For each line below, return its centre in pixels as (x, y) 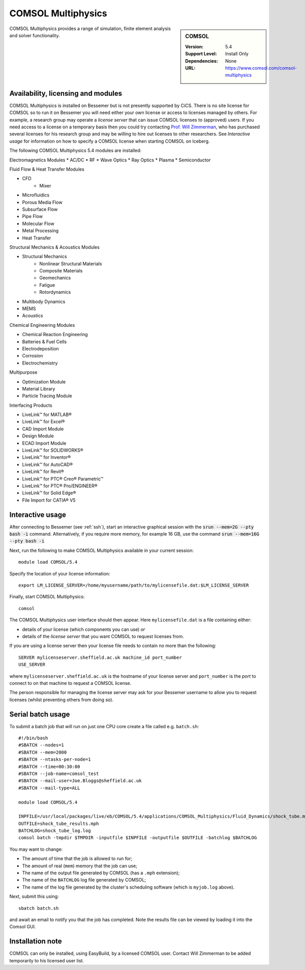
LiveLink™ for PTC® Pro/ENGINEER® (60, 486)
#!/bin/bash (33, 738)
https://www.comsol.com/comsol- (261, 68)
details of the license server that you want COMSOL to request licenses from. (103, 636)
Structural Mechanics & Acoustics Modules (55, 247)
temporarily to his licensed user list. (47, 960)
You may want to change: (36, 849)
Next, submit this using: (34, 897)
